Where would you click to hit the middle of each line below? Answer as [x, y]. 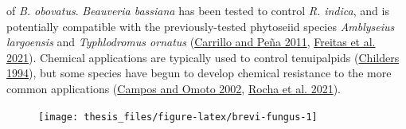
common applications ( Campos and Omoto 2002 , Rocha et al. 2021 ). [174, 88]
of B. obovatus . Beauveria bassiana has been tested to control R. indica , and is [198, 10]
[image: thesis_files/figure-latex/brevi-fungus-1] [178, 117]
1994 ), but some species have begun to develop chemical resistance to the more [199, 73]
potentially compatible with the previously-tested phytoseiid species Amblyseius [201, 26]
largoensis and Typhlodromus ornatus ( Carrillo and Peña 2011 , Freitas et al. [191, 42]
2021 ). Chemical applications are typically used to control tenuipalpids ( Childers [203, 57]
